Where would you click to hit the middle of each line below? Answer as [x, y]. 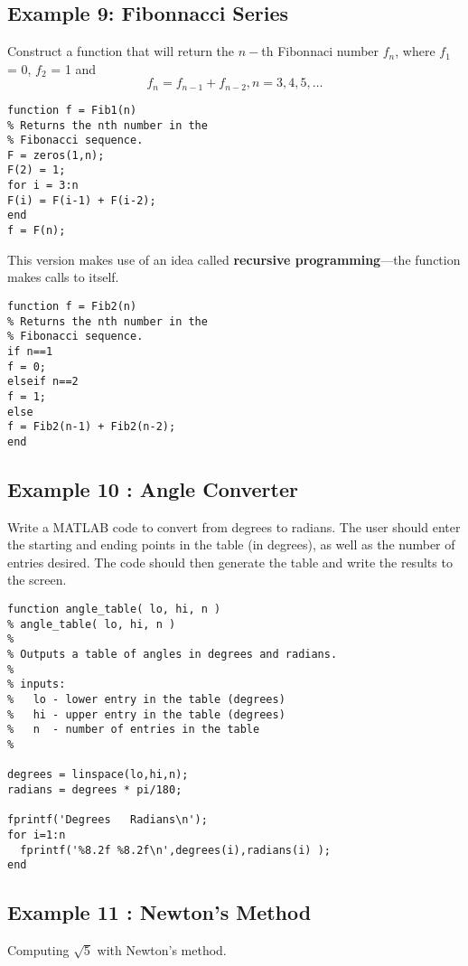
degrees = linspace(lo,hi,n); [98, 775]
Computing [38, 950]
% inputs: [37, 685]
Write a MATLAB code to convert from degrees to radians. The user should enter [234, 526]
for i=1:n [37, 835]
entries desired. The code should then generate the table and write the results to [230, 562]
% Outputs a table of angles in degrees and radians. [173, 655]
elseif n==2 [43, 382]
